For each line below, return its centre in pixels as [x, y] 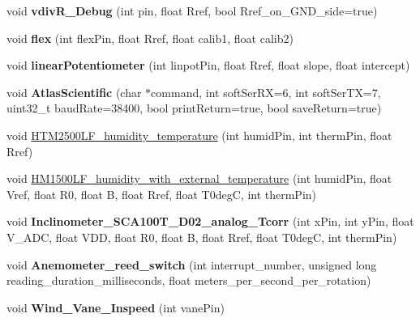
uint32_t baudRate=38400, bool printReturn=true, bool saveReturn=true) [194, 108]
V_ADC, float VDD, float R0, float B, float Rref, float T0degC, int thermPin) [202, 237]
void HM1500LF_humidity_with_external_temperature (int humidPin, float [199, 178]
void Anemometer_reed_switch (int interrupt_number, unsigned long [192, 264]
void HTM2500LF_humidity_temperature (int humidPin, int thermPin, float [199, 135]
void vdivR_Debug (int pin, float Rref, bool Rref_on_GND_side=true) [192, 11]
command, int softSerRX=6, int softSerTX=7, [266, 92]
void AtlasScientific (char [74, 92]
